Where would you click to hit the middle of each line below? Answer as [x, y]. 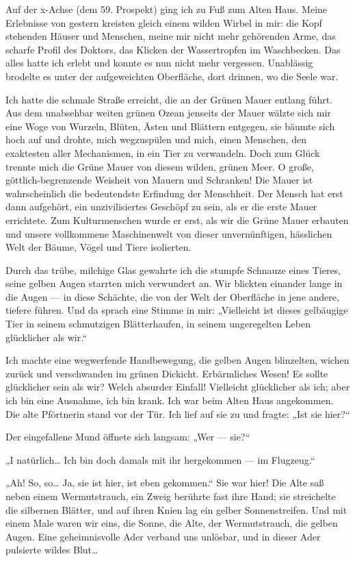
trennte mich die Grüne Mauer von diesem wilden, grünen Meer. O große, [160, 166]
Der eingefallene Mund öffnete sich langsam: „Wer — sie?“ [128, 437]
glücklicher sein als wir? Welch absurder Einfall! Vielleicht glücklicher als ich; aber [178, 387]
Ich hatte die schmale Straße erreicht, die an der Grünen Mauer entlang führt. [169, 99]
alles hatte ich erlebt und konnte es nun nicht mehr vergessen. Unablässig [159, 63]
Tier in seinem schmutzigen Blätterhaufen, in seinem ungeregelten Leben [158, 324]
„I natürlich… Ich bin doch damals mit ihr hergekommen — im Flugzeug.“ [160, 459]
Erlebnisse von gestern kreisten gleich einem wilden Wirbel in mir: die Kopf [164, 22]
